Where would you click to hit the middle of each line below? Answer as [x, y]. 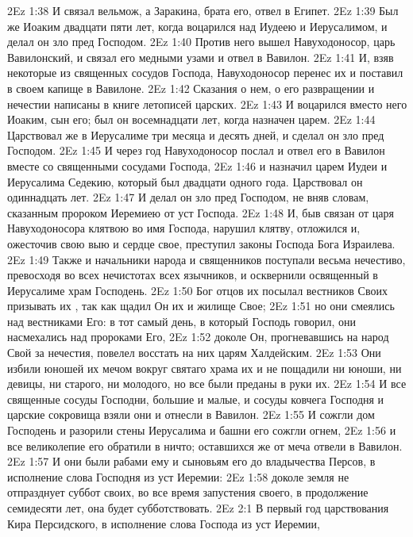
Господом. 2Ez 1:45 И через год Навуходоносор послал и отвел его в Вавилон [196, 150]
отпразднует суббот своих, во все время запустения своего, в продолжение [188, 492]
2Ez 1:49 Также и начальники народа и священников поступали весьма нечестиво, [206, 259]
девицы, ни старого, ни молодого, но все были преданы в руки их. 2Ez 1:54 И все [207, 384]
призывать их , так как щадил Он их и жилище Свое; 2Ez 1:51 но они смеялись [201, 306]
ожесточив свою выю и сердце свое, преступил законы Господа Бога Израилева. [201, 243]
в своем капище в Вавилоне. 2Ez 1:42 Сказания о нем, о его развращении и [191, 88]
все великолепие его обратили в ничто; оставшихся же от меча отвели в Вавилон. [205, 445]
